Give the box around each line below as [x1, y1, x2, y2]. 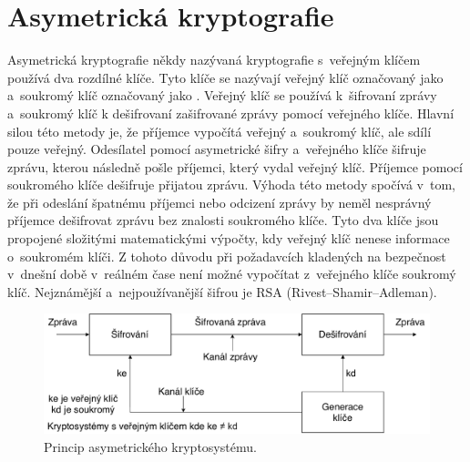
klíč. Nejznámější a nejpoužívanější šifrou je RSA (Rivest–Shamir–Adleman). [7, 282, 437, 301]
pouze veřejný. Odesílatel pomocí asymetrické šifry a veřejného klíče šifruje [7, 139, 426, 159]
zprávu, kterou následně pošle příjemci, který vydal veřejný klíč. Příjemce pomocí [7, 157, 463, 176]
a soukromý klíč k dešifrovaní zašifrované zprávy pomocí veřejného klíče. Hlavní [7, 103, 455, 122]
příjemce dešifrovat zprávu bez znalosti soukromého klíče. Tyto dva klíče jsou [7, 210, 439, 230]
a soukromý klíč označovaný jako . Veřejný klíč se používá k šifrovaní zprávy [7, 86, 437, 105]
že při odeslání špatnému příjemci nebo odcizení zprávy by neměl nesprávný [7, 192, 432, 211]
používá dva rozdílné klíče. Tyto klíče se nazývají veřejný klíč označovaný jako [7, 67, 444, 87]
